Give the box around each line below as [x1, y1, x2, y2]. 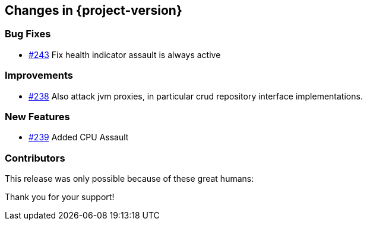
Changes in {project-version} [5, 3, 182, 18]
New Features [5, 110, 70, 123]
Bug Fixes [5, 28, 51, 40]
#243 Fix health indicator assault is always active [29, 49, 221, 60]
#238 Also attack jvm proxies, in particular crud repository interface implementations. [29, 91, 363, 101]
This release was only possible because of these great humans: [5, 173, 254, 184]
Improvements [5, 69, 73, 82]
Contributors [5, 152, 65, 164]
